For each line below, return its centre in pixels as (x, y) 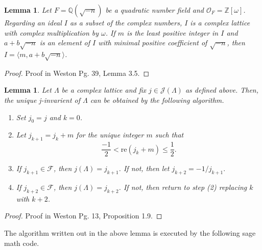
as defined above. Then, (222, 90)
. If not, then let (144, 168)
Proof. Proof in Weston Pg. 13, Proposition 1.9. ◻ (83, 216)
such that (169, 135)
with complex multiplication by (52, 32)
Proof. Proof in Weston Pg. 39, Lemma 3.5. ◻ (77, 73)
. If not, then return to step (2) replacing (183, 187)
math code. (22, 243)
